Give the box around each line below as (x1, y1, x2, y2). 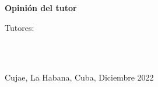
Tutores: (5, 21, 34, 33)
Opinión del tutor (5, 2, 77, 13)
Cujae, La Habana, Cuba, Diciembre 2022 (5, 71, 154, 83)
